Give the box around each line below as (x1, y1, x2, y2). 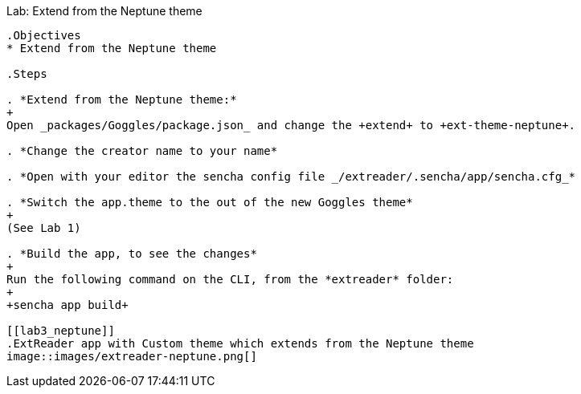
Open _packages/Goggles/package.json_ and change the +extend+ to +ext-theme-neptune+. (6, 119, 576, 132)
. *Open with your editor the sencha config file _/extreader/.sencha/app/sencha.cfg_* (6, 170, 576, 183)
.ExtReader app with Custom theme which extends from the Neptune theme (6, 337, 474, 350)
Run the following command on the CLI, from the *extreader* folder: (6, 273, 454, 286)
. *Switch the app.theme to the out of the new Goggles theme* (6, 196, 413, 209)
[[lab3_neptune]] (6, 324, 115, 337)
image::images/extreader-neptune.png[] (6, 350, 257, 363)
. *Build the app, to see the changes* (6, 247, 257, 260)
